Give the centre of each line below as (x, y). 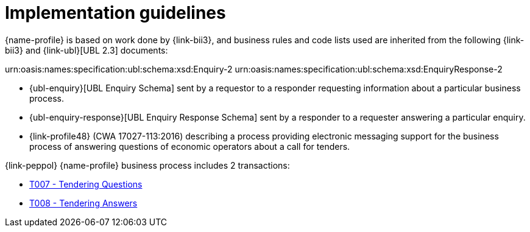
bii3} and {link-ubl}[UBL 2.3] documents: (87, 50)
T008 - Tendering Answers (83, 203)
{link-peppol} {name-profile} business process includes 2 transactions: (147, 165)
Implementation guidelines (115, 13)
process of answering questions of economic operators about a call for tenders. (190, 146)
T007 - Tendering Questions (86, 184)
